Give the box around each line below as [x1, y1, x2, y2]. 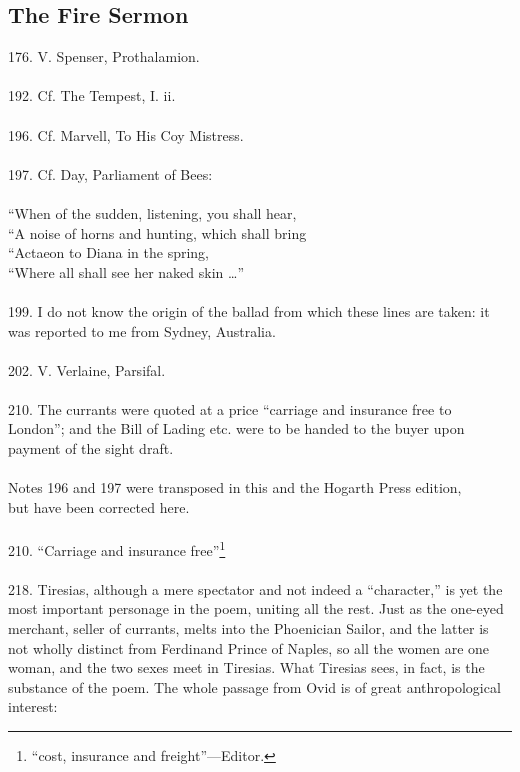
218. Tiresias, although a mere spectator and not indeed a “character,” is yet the [8, 578, 503, 599]
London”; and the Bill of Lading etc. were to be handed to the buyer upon [8, 418, 465, 439]
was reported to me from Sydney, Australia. [8, 320, 276, 341]
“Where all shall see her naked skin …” [8, 261, 244, 282]
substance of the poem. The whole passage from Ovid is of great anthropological [8, 676, 501, 697]
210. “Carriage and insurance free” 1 [8, 537, 226, 560]
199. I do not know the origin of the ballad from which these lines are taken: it [8, 300, 490, 321]
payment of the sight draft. [8, 438, 174, 459]
